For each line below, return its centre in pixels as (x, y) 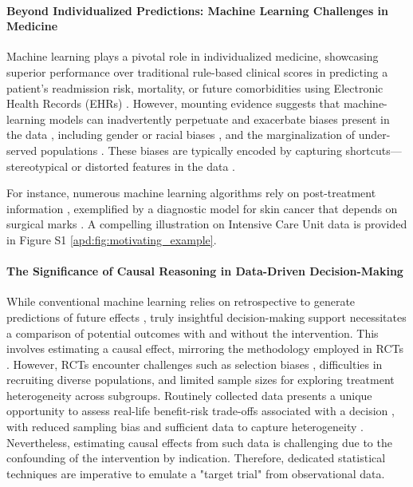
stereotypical (37, 166)
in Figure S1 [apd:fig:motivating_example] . (112, 239)
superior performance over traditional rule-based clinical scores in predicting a (197, 71)
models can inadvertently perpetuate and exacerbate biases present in (219, 119)
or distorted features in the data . (153, 166)
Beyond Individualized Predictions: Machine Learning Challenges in (198, 10)
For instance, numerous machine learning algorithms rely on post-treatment (191, 193)
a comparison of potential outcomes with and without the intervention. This (193, 333)
